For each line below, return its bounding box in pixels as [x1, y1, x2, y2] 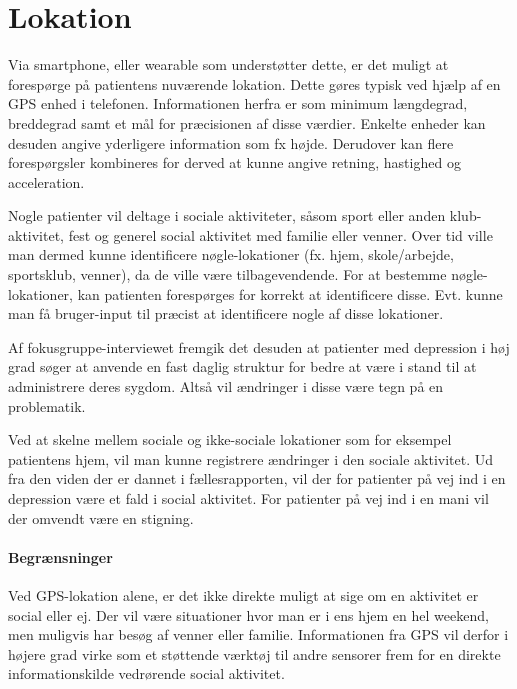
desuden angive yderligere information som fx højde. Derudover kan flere [8, 132, 454, 153]
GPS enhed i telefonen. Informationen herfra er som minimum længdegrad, [8, 93, 468, 114]
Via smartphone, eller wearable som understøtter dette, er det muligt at [8, 54, 449, 75]
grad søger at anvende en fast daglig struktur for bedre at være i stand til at [8, 356, 477, 377]
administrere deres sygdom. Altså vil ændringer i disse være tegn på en [8, 376, 444, 397]
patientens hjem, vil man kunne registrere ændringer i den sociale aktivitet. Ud [8, 448, 494, 469]
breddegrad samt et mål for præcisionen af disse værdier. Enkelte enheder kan [8, 112, 486, 133]
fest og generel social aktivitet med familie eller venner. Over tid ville [68, 224, 493, 245]
